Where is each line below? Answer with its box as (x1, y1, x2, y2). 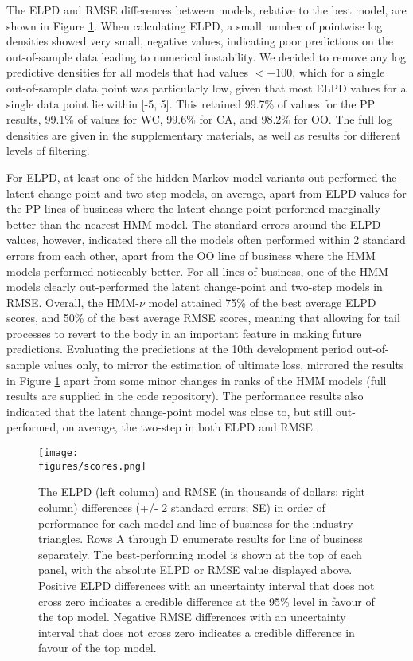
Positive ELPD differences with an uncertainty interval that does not (38, 576, 375, 593)
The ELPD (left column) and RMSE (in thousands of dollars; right (38, 483, 366, 500)
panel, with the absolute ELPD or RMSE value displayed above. (38, 561, 353, 578)
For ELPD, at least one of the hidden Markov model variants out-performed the (6, 168, 397, 185)
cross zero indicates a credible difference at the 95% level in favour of (38, 592, 375, 609)
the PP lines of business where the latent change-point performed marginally (6, 200, 380, 217)
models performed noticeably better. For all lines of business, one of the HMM (6, 262, 388, 279)
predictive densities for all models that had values (6, 64, 249, 81)
